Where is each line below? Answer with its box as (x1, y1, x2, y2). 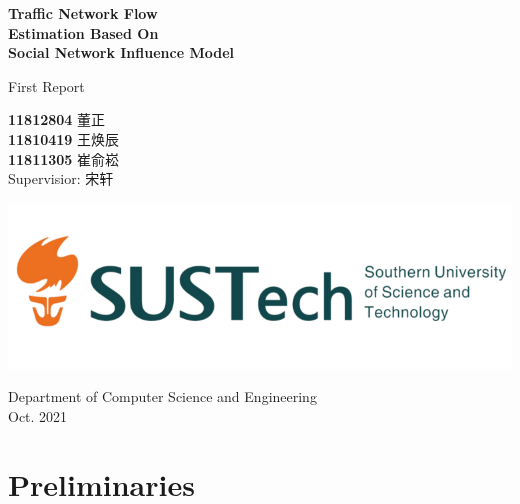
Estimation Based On (8, 22, 159, 43)
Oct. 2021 (8, 405, 68, 426)
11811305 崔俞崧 (8, 148, 120, 169)
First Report (8, 75, 85, 96)
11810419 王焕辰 (8, 128, 120, 149)
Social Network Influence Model (8, 42, 234, 63)
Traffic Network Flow (8, 3, 158, 23)
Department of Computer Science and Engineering (8, 386, 317, 407)
